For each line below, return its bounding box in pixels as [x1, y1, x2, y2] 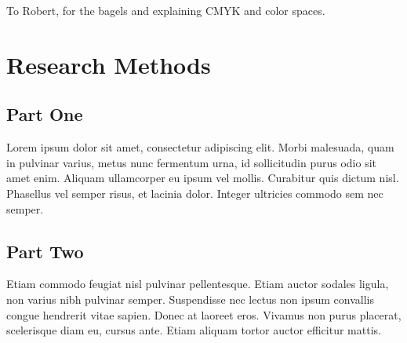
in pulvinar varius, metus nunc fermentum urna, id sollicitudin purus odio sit [6, 154, 376, 170]
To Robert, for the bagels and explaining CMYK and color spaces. [6, 2, 325, 18]
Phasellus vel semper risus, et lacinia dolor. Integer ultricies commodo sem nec [6, 184, 383, 201]
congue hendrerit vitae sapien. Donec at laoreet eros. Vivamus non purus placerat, [6, 306, 402, 323]
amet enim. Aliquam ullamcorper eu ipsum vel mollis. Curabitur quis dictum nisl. [6, 170, 399, 186]
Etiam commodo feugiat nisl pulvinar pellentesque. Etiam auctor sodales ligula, [6, 275, 389, 292]
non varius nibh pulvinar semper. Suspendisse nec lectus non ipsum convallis [6, 290, 374, 307]
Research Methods [6, 48, 211, 80]
